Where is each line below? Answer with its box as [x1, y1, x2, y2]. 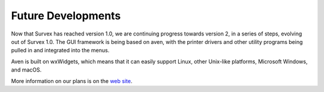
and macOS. [11, 66, 42, 73]
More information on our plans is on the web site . [11, 77, 133, 84]
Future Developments [11, 9, 121, 22]
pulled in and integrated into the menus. [11, 47, 110, 54]
